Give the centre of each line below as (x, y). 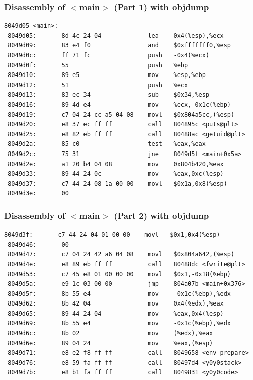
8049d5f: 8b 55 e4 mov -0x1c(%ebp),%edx (119, 294)
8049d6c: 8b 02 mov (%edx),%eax (110, 333)
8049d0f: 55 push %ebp (98, 65)
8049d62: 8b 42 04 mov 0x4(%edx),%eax (116, 304)
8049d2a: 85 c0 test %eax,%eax (107, 144)
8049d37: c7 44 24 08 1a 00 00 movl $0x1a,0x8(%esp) (117, 183)
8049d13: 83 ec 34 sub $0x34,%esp (109, 95)
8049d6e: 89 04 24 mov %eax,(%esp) (110, 343)
